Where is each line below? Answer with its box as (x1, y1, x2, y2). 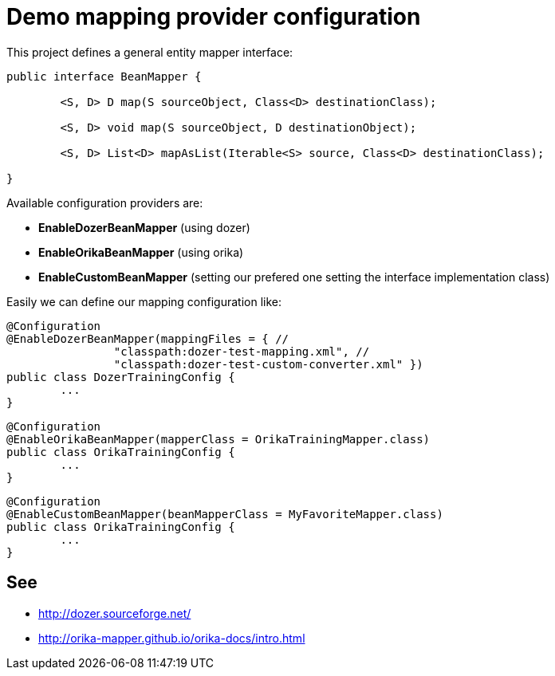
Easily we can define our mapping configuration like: (6, 294, 281, 309)
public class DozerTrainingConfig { (6, 370, 235, 383)
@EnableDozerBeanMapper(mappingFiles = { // (6, 332, 289, 345)
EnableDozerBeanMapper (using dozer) (38, 220, 250, 234)
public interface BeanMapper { (6, 69, 202, 83)
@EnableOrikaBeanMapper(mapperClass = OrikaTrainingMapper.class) (6, 432, 431, 446)
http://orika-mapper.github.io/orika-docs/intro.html (38, 631, 305, 645)
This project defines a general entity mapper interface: (6, 45, 293, 59)
